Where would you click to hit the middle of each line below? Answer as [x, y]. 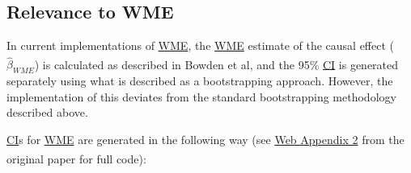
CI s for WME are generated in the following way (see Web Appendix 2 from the [205, 140]
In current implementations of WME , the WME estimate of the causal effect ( [201, 45]
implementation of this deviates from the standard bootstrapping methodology [201, 96]
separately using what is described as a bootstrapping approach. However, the [200, 81]
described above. [47, 112]
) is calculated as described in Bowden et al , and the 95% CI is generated [216, 64]
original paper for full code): [76, 158]
